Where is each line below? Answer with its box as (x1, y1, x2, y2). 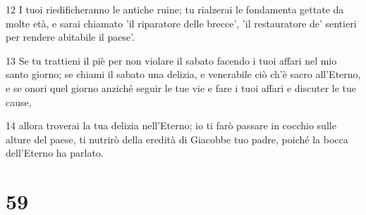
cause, (6, 94, 32, 109)
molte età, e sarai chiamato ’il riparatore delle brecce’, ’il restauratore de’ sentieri (6, 15, 357, 30)
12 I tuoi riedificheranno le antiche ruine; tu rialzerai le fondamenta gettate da (6, 2, 344, 16)
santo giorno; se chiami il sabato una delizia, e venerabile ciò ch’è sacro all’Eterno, (6, 67, 361, 82)
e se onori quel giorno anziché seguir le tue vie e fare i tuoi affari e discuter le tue (6, 80, 357, 95)
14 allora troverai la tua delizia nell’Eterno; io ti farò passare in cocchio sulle (6, 118, 336, 133)
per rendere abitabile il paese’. (6, 30, 135, 44)
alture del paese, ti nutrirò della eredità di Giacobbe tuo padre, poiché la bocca (6, 131, 348, 146)
